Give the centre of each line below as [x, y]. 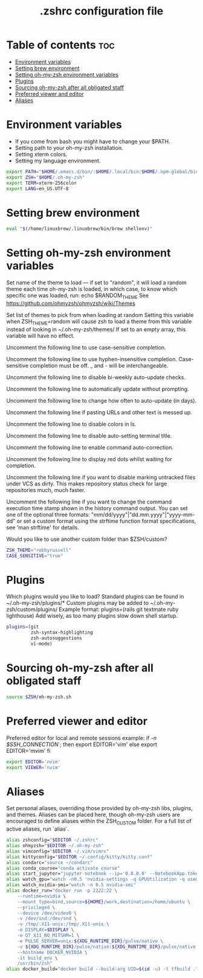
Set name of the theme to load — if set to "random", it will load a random [97, 283]
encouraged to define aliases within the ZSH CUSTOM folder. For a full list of [99, 822]
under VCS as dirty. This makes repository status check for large [87, 484]
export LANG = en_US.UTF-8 [37, 188]
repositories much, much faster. [46, 490]
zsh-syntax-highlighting [62, 633]
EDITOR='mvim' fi [28, 750]
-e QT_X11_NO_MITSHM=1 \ [48, 936]
